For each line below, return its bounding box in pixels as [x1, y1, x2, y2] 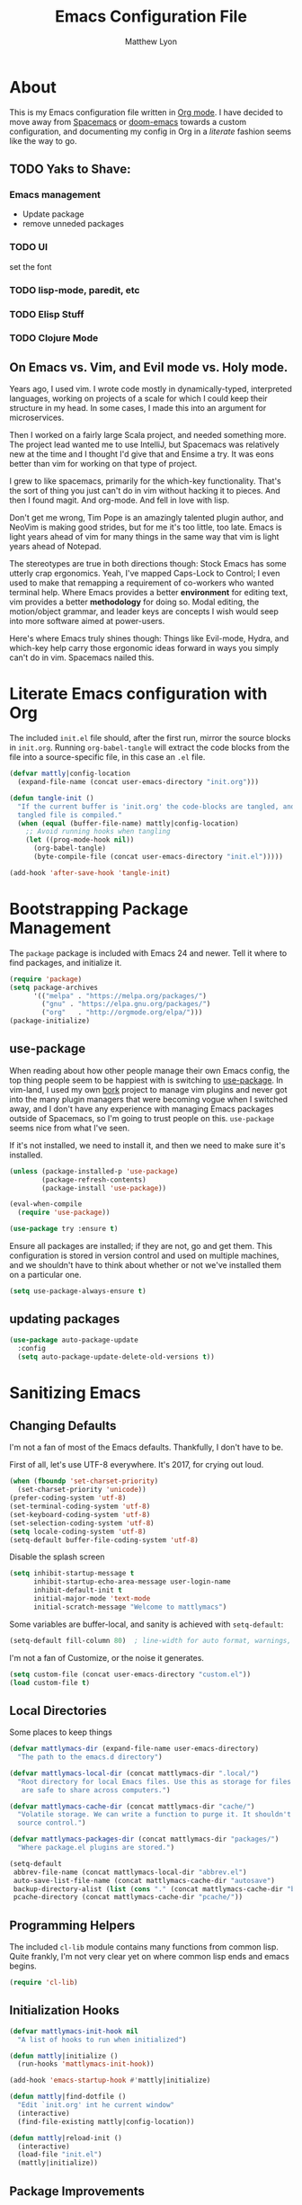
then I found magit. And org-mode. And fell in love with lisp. [9, 495, 230, 505]
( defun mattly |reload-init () [9, 2133, 123, 2142]
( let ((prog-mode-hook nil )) [25, 835, 135, 844]
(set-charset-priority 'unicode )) [17, 1486, 147, 1495]
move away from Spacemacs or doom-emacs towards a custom [9, 116, 247, 127]
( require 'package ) [9, 974, 83, 984]
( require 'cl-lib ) [9, 1978, 78, 1987]
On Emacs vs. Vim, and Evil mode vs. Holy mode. [9, 360, 289, 375]
